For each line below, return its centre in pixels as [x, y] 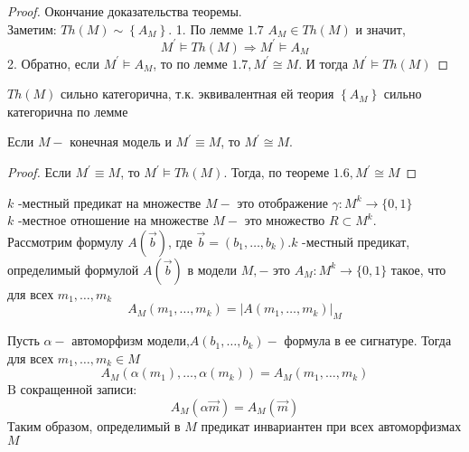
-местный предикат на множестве [109, 202]
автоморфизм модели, [131, 340]
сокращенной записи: [79, 389]
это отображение [282, 202]
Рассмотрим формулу [66, 241]
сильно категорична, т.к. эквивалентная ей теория [197, 94]
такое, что [418, 269]
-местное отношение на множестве [113, 220]
